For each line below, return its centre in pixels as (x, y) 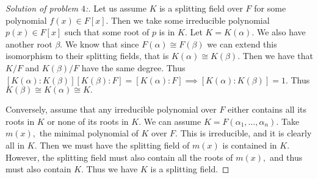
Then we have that (278, 56)
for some (270, 8)
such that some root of (107, 32)
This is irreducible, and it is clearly (246, 133)
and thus (286, 157)
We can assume (172, 121)
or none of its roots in (88, 121)
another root (29, 44)
